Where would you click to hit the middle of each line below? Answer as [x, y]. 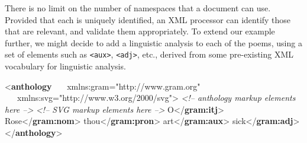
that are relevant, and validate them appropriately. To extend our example [140, 31]
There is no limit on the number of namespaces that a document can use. [138, 8]
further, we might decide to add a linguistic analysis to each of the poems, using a [153, 42]
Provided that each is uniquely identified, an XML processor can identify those [148, 19]
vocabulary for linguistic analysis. [65, 66]
